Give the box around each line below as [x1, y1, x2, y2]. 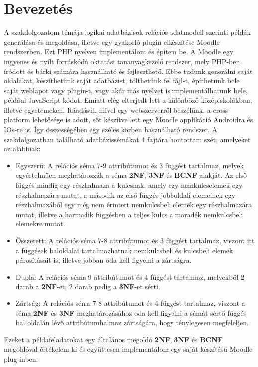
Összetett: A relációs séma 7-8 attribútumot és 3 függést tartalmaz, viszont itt [15, 235, 255, 245]
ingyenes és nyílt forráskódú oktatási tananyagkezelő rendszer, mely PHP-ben [4, 56, 240, 66]
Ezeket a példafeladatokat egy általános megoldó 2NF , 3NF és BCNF [4, 334, 223, 344]
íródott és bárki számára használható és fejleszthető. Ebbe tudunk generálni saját [4, 66, 253, 76]
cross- [213, 104, 230, 115]
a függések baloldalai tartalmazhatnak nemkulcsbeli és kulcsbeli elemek [15, 245, 233, 255]
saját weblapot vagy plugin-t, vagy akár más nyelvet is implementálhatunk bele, [4, 85, 248, 95]
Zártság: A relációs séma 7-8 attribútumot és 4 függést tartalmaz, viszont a [15, 297, 245, 308]
